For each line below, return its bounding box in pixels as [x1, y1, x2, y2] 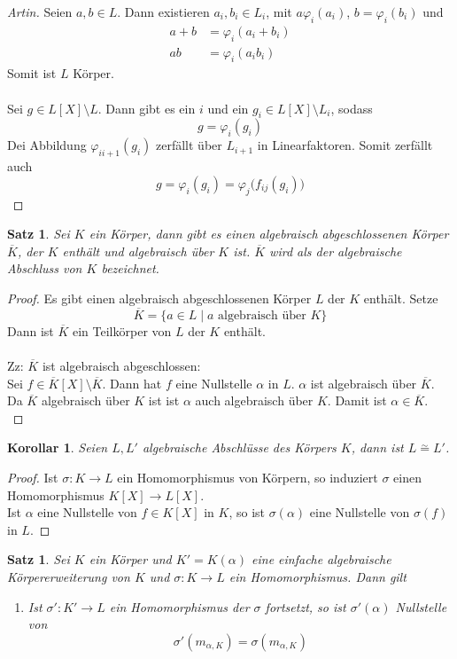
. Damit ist [327, 391, 387, 410]
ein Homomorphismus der [109, 597, 250, 616]
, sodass [330, 98, 373, 117]
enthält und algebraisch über [62, 241, 214, 260]
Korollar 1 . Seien [7, 438, 108, 457]
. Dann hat [102, 373, 162, 392]
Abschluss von [7, 259, 82, 278]
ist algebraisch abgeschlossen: [42, 357, 201, 374]
